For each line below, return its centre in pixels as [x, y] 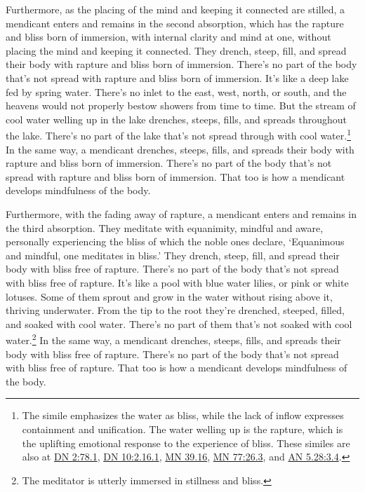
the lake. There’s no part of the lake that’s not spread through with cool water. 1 [178, 134]
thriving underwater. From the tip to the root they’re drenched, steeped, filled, [175, 310]
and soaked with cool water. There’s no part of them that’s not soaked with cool [179, 323]
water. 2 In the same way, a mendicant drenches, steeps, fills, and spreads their [173, 339]
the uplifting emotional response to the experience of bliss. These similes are [186, 443]
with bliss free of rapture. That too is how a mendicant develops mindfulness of [177, 368]
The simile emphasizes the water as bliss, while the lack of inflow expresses [183, 415]
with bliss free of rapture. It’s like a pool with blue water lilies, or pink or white [177, 282]
